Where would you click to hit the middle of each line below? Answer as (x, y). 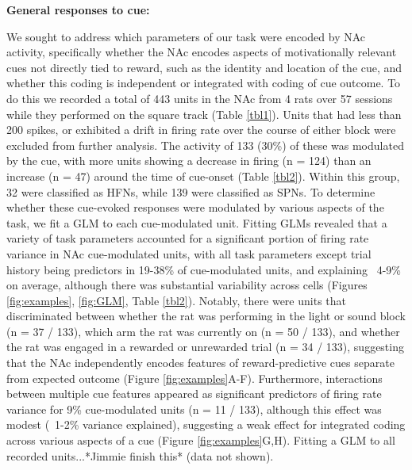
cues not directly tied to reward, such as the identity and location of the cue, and (204, 67)
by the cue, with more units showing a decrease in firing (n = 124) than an (189, 160)
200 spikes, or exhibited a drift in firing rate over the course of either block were (201, 130)
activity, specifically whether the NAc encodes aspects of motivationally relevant (202, 52)
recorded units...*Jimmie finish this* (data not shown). (140, 455)
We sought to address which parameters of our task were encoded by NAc (186, 36)
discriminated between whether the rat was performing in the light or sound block (206, 316)
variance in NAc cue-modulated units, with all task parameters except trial (189, 253)
